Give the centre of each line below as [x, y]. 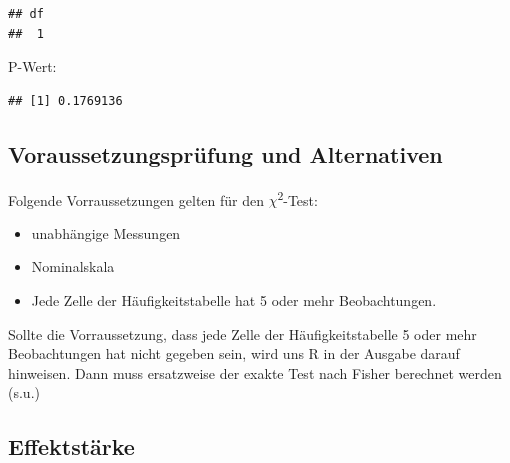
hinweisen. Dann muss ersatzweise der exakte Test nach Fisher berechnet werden [255, 372]
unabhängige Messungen [106, 232]
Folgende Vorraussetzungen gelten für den [136, 199]
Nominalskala [73, 266]
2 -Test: [297, 198]
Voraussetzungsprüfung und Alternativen [225, 153]
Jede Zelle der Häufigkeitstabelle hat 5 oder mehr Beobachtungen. [234, 300]
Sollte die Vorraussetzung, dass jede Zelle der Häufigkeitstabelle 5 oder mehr [242, 333]
